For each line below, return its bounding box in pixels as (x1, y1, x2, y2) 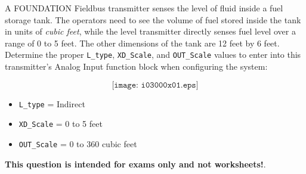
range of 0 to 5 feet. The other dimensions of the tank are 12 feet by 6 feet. (5, 36, 280, 49)
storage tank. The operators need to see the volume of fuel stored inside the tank (5, 13, 301, 26)
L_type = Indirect (18, 97, 85, 110)
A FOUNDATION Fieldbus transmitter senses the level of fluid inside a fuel (5, 2, 283, 14)
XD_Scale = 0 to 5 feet (18, 117, 103, 130)
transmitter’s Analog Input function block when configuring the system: (5, 60, 268, 73)
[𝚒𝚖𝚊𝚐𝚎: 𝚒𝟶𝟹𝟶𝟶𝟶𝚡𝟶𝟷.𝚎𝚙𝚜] (112, 80, 199, 89)
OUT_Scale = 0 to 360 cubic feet (18, 137, 137, 150)
